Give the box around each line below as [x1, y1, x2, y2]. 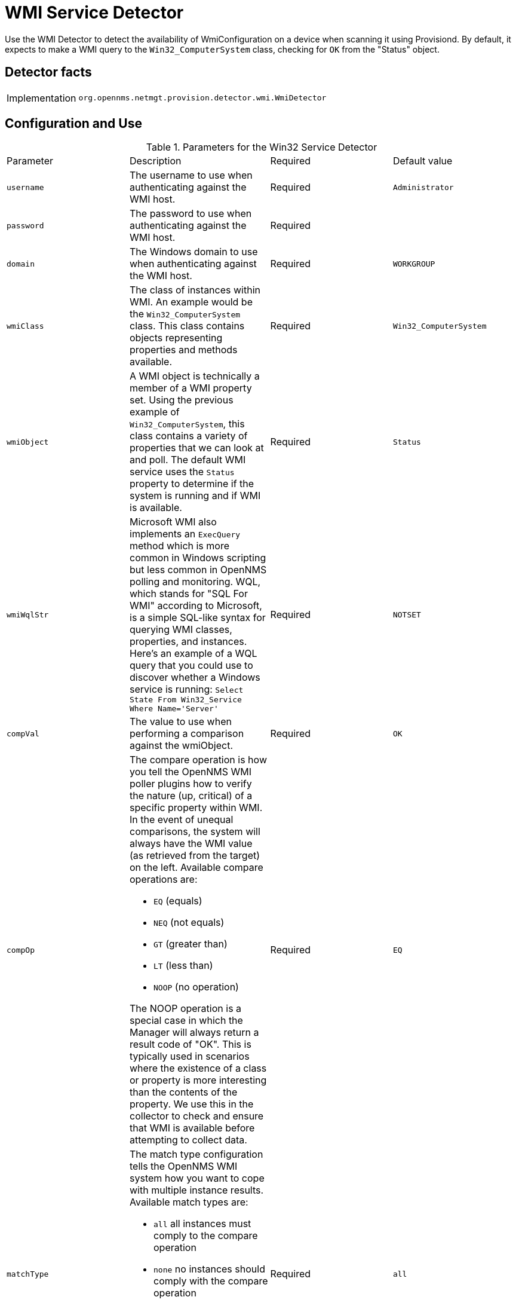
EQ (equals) [153, 895, 202, 907]
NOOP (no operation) [153, 981, 239, 993]
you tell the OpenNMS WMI [130, 766, 252, 778]
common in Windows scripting [130, 552, 266, 564]
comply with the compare [153, 1275, 268, 1287]
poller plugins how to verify [130, 778, 252, 790]
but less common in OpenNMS [130, 564, 267, 576]
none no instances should [153, 1263, 265, 1276]
